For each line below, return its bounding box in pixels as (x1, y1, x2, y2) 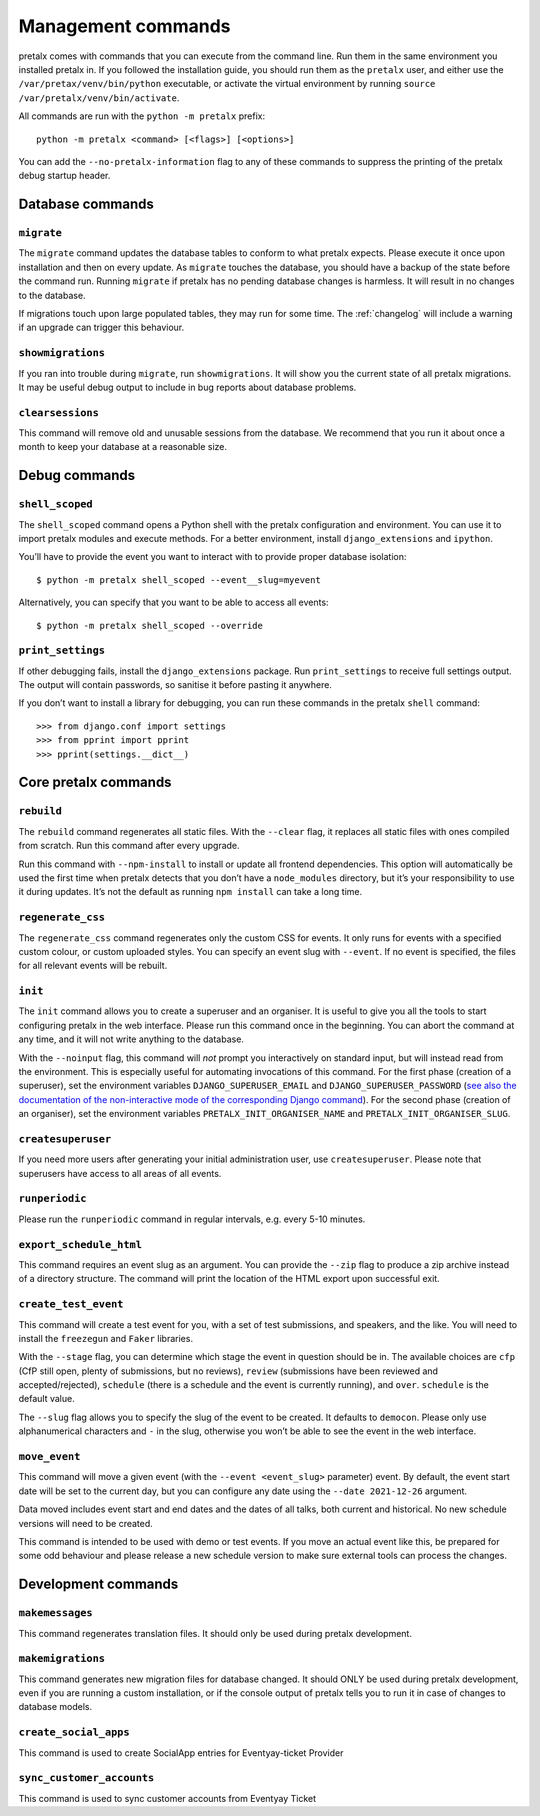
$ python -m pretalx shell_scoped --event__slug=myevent (36, 574, 322, 585)
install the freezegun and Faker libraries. (18, 1332, 194, 1344)
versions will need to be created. (18, 1517, 154, 1529)
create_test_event (18, 1298, 124, 1311)
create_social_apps (18, 1726, 130, 1739)
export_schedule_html (18, 1238, 142, 1251)
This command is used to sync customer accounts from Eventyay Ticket (18, 1792, 317, 1804)
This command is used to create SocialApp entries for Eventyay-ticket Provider (18, 1746, 344, 1759)
